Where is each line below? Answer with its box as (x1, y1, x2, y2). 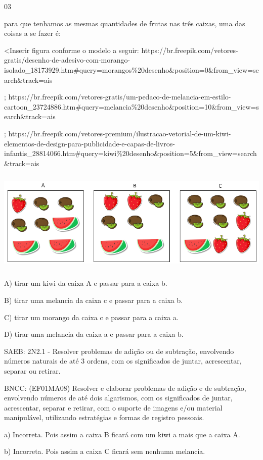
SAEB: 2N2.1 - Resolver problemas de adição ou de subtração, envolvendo (4, 345, 234, 356)
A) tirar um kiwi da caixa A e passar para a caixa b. (4, 278, 167, 288)
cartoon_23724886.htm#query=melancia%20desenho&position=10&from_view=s (4, 101, 259, 112)
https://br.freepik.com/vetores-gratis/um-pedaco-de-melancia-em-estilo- (8, 91, 231, 102)
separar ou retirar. (4, 365, 61, 376)
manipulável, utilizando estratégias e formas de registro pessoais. (4, 412, 204, 423)
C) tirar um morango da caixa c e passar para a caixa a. (4, 312, 179, 322)
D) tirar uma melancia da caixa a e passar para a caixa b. (4, 329, 184, 339)
